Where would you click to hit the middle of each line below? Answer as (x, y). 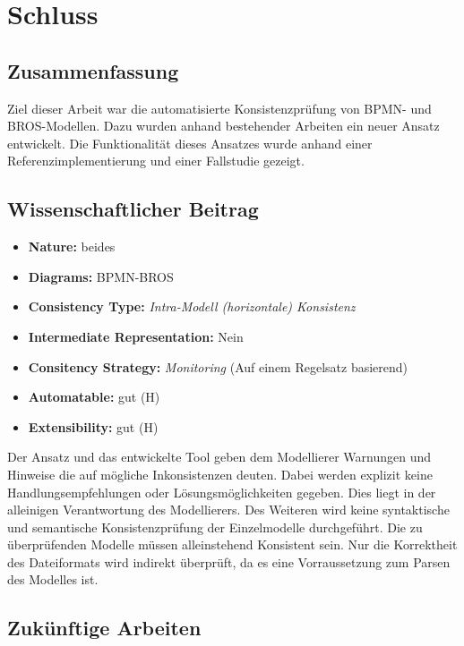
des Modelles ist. (53, 579)
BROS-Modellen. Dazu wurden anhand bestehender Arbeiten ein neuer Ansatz (223, 126)
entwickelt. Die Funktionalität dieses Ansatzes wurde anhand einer (190, 143)
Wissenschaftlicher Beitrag (133, 209)
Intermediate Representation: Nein (136, 336)
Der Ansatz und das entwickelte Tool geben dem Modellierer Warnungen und (219, 457)
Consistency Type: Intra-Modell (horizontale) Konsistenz (192, 306)
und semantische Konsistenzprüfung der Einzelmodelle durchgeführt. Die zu (215, 527)
